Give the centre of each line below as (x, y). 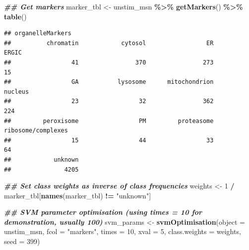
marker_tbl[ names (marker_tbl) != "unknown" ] (78, 195)
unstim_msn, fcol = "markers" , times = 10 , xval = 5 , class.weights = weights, (123, 231)
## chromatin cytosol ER (109, 43)
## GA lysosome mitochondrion (109, 82)
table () (15, 16)
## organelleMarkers (38, 33)
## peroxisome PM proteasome (109, 121)
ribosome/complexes (36, 131)
